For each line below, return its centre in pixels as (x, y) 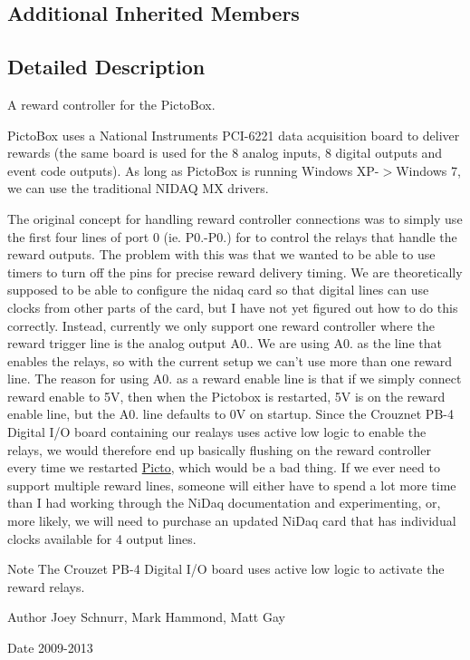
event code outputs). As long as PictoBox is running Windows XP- (193, 170)
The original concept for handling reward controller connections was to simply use (235, 218)
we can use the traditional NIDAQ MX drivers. (138, 188)
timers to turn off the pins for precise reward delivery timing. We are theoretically (235, 272)
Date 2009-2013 (50, 648)
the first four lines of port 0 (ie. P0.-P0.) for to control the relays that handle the (232, 236)
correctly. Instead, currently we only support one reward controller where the (221, 325)
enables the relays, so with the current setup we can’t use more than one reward (230, 360)
